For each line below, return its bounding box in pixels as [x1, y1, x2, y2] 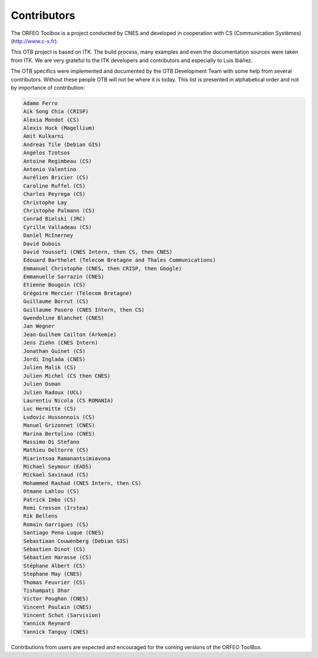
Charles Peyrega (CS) [23, 191, 86, 198]
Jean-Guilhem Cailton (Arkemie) [23, 331, 117, 338]
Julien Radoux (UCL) [23, 389, 82, 395]
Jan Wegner [23, 323, 55, 330]
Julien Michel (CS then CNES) [23, 372, 111, 379]
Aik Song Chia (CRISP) [23, 108, 89, 115]
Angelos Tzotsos [23, 149, 71, 156]
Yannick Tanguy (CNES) [23, 628, 89, 635]
